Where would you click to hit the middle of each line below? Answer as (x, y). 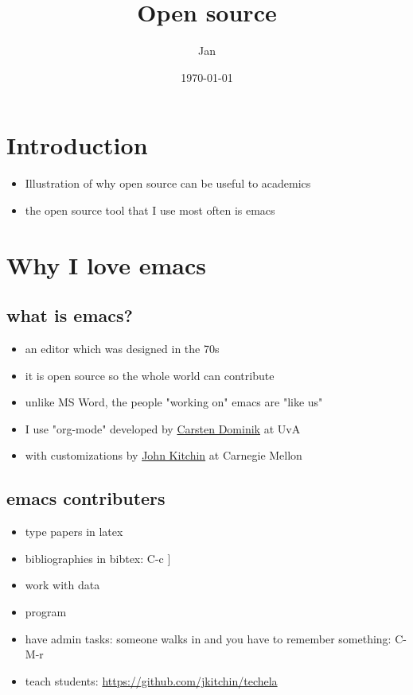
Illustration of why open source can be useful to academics (168, 183)
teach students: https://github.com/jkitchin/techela (151, 680)
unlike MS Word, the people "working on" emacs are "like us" (174, 402)
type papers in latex (74, 532)
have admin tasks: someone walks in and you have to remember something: (208, 638)
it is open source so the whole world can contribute (150, 375)
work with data (62, 585)
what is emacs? (70, 315)
